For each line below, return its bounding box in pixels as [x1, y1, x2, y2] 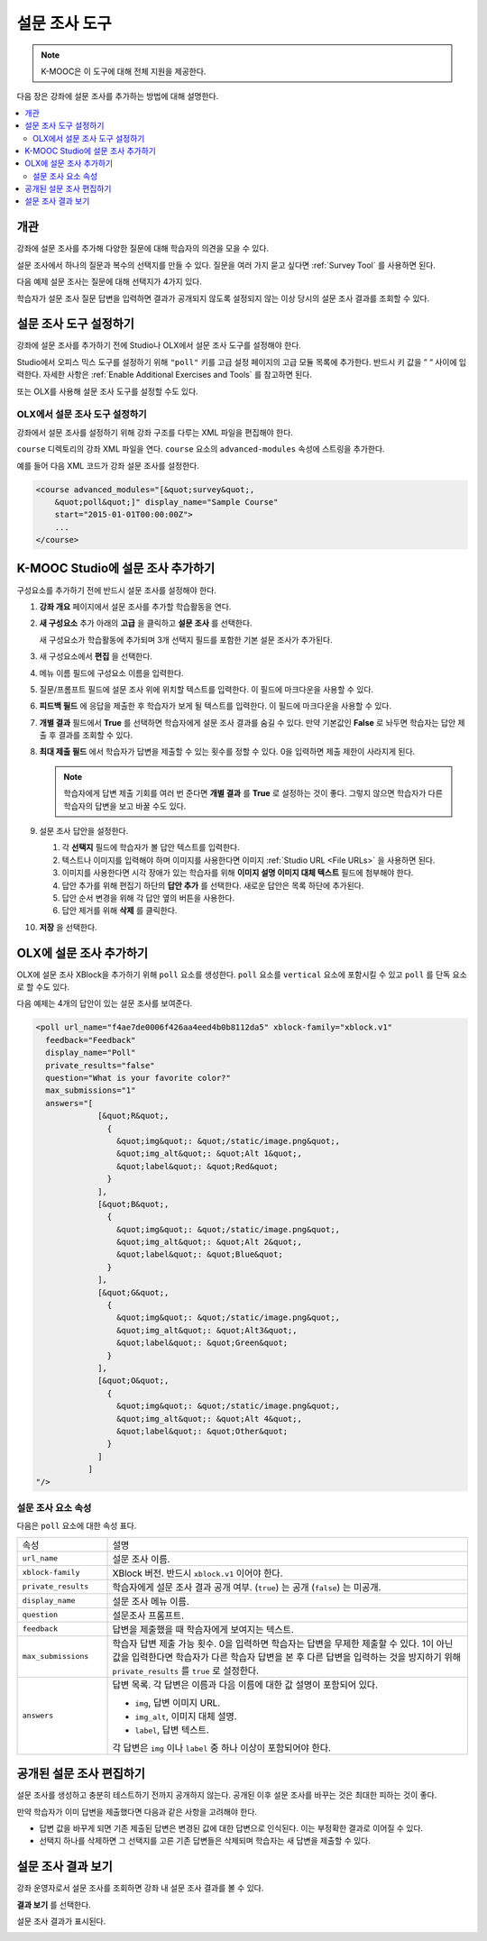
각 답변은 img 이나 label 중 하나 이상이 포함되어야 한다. [112, 1741, 331, 1753]
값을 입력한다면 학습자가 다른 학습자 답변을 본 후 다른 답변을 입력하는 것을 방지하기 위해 [112, 1651, 462, 1663]
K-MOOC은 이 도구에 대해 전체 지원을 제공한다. [41, 66, 207, 77]
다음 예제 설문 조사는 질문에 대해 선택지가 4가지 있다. [16, 276, 202, 288]
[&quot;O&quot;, [97, 1376, 170, 1386]
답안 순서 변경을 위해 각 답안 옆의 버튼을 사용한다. [61, 893, 235, 903]
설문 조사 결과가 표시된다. [16, 1916, 106, 1927]
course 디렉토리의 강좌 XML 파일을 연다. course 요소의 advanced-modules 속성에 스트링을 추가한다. [16, 444, 385, 454]
